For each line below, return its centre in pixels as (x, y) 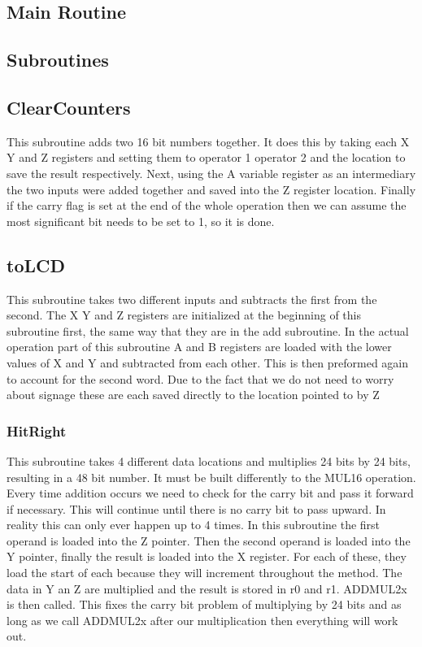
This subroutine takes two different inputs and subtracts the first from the (192, 299)
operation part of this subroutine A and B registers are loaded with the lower (199, 347)
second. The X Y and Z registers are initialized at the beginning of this (184, 315)
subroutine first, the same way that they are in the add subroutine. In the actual (208, 330)
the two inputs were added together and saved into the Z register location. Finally (211, 189)
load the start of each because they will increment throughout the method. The (204, 573)
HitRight (37, 430)
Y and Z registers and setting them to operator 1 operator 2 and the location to (206, 157)
